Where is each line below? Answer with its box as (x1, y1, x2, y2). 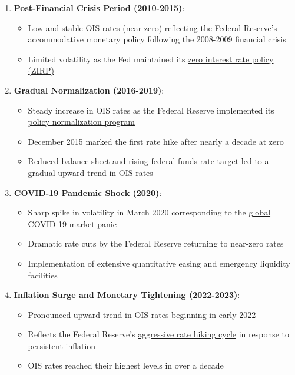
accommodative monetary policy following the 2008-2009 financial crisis (28, 33, 286, 45)
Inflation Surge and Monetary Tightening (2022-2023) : (14, 288, 240, 301)
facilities (28, 268, 58, 281)
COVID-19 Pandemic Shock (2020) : (14, 186, 162, 198)
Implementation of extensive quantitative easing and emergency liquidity (28, 257, 290, 269)
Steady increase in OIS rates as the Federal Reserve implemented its (28, 104, 274, 116)
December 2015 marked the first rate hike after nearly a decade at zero (28, 135, 284, 147)
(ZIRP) (28, 64, 54, 77)
